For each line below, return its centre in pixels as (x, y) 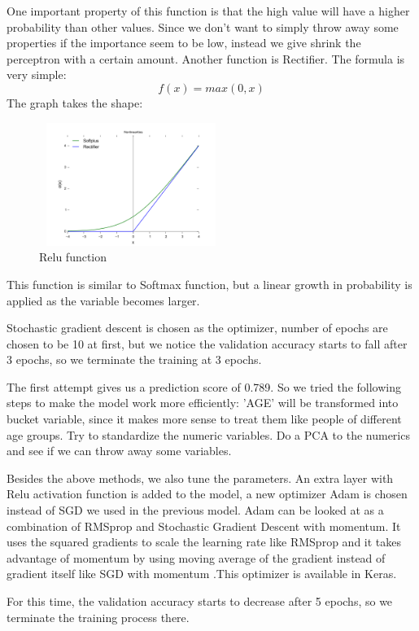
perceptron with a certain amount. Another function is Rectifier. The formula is (206, 58)
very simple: (37, 74)
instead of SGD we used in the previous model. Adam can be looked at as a (195, 510)
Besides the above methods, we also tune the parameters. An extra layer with (200, 478)
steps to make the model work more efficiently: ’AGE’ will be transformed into (203, 403)
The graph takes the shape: (75, 102)
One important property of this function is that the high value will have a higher (208, 11)
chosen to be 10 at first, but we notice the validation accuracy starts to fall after (207, 343)
